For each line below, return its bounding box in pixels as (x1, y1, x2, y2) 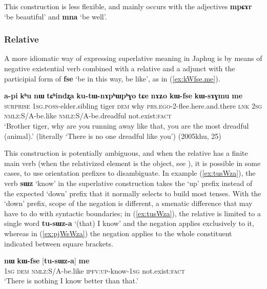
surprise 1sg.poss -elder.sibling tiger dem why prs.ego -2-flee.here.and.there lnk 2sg (4, 100, 262, 111)
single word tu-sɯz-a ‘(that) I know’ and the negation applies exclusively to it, (4, 218, 254, 229)
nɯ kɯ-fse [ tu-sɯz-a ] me (4, 255, 90, 266)
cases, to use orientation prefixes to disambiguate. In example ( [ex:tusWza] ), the (4, 168, 256, 178)
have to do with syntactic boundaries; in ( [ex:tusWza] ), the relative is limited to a (4, 208, 261, 218)
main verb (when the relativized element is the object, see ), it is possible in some (4, 157, 261, 168)
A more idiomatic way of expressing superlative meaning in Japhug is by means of (4, 53, 262, 64)
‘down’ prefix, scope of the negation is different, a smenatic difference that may (4, 198, 253, 209)
